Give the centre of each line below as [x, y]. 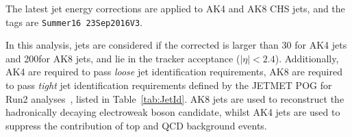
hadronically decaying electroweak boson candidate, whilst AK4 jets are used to [173, 112]
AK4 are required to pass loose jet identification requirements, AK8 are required [174, 72]
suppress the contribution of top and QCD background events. [136, 125]
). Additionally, [307, 58]
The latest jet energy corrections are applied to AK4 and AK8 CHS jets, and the [175, 8]
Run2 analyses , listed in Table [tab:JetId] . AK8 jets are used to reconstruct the [175, 98]
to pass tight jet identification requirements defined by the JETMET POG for [169, 85]
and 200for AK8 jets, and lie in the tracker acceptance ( [123, 58]
